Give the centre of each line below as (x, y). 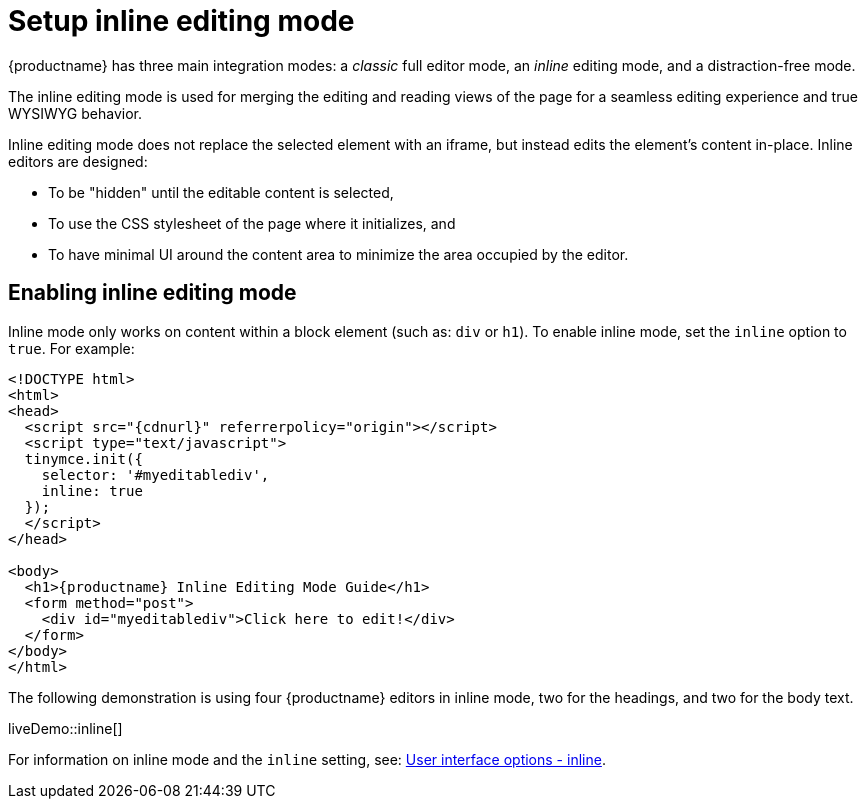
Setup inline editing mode (181, 21)
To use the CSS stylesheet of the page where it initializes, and (252, 223)
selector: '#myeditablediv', (155, 474)
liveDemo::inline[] (65, 728)
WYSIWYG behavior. (75, 113)
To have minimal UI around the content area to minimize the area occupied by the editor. (338, 254)
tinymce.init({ (83, 458)
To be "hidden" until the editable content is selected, (221, 192)
